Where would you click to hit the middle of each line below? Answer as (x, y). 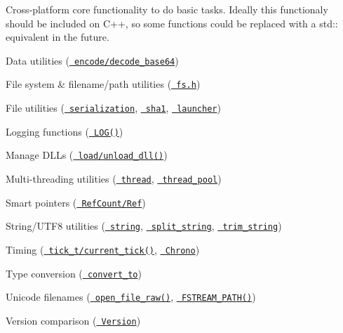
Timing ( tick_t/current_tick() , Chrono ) (103, 250)
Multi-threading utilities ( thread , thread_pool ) (114, 179)
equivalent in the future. (58, 37)
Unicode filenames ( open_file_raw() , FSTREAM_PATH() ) (131, 297)
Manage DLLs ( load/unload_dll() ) (87, 155)
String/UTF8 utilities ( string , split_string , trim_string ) (144, 226)
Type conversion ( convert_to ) (74, 273)
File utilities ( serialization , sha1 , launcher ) (113, 108)
